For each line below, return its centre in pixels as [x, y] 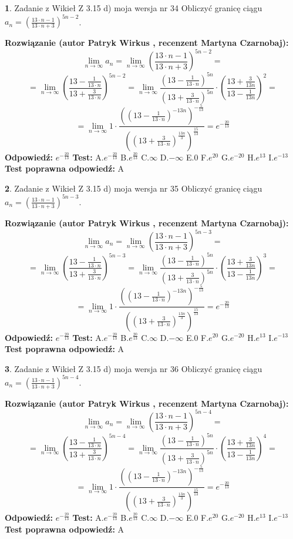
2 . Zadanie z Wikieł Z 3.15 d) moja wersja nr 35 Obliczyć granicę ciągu [134, 188]
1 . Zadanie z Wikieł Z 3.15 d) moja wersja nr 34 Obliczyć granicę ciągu [134, 8]
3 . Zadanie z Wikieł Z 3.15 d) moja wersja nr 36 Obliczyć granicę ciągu [134, 368]
